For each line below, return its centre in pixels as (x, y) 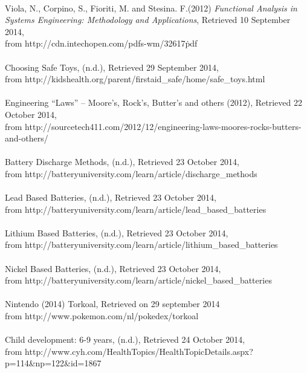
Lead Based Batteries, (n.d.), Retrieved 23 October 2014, (111, 197)
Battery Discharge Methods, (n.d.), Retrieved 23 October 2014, (122, 162)
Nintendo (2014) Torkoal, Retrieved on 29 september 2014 (112, 304)
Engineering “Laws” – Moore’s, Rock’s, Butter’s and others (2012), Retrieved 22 (153, 102)
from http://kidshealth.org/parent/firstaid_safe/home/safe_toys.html (135, 79)
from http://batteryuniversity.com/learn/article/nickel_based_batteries (138, 280)
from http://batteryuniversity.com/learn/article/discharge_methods (131, 173)
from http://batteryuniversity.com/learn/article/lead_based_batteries (136, 209)
